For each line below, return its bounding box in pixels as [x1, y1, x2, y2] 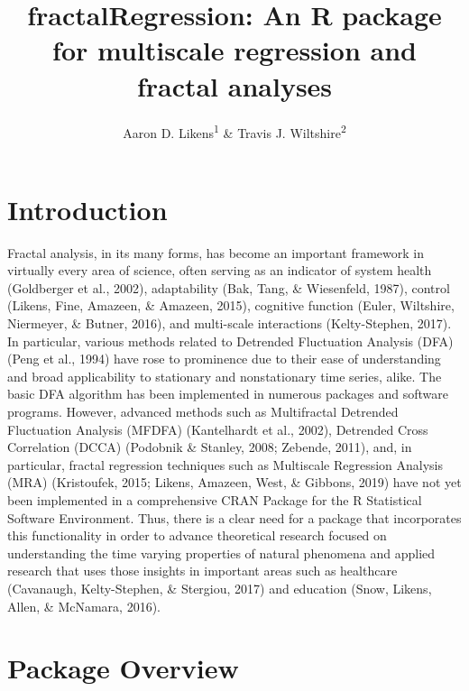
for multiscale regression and [52, 32, 417, 69]
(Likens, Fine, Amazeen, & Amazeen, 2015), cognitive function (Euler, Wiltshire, [7, 296, 455, 315]
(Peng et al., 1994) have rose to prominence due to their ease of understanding [7, 349, 441, 368]
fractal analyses [136, 67, 333, 104]
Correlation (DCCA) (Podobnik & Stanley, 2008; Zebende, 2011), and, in [7, 438, 412, 456]
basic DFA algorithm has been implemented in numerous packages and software [7, 384, 448, 403]
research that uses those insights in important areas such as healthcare [7, 561, 398, 580]
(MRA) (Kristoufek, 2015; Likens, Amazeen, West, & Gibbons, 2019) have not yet [7, 473, 462, 492]
